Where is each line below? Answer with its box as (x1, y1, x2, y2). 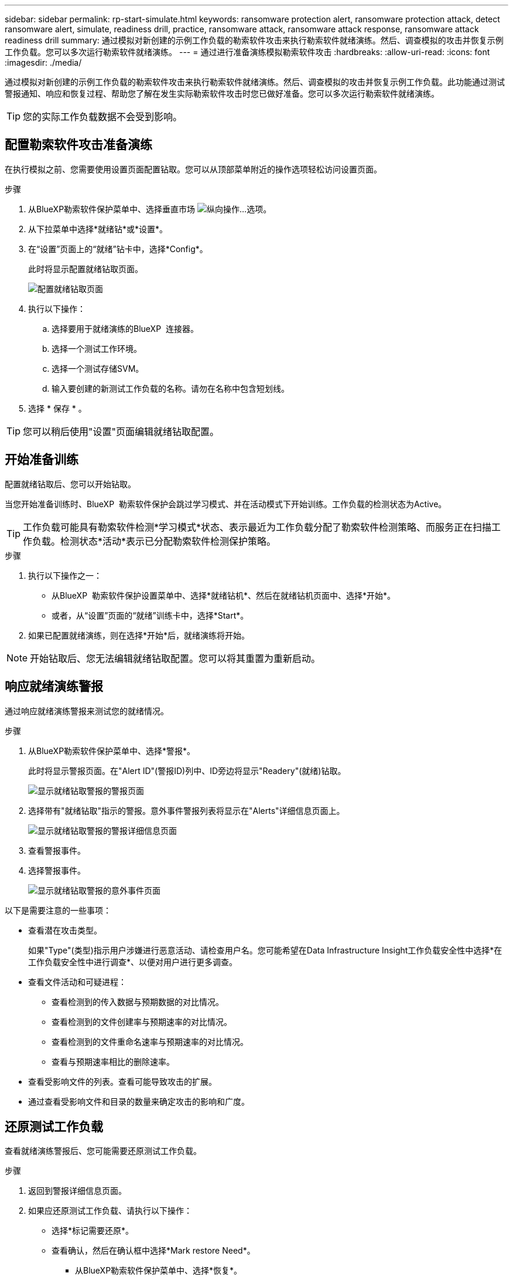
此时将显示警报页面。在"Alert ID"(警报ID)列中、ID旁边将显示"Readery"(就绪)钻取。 (28, 765, 346, 776)
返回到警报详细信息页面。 (28, 1186, 126, 1196)
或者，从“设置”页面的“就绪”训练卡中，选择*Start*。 (52, 610, 249, 620)
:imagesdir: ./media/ (5, 57, 82, 67)
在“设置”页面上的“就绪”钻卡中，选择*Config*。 (28, 243, 208, 254)
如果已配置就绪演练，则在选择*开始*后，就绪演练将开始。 (28, 630, 250, 640)
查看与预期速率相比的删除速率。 (52, 1056, 175, 1067)
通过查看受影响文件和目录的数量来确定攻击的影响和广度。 (28, 1096, 249, 1106)
